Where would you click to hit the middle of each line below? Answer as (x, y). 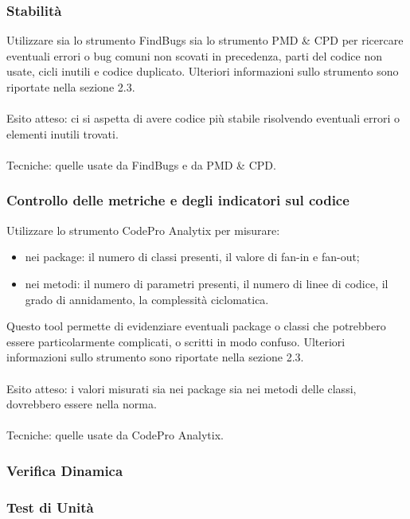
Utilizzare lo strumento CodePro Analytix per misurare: (143, 230)
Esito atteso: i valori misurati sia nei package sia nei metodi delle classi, (182, 388)
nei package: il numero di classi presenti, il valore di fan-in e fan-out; (192, 257)
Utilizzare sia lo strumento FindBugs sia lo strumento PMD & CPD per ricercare (205, 40)
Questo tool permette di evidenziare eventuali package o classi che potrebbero (196, 326)
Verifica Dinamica (65, 470)
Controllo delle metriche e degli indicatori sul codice (178, 200)
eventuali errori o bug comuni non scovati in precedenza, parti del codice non (194, 55)
